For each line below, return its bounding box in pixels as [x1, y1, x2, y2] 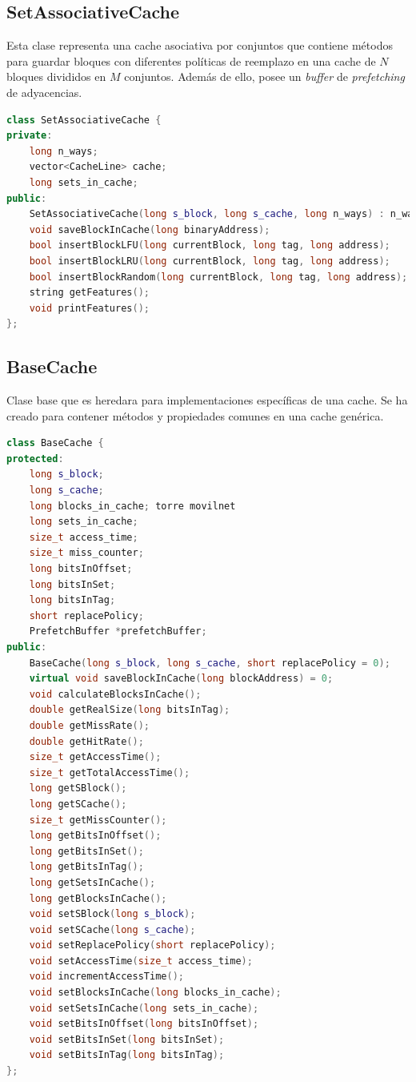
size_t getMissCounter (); [29, 814, 167, 826]
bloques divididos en [6, 68, 106, 85]
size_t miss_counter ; [29, 547, 144, 559]
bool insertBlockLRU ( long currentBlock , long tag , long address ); [29, 255, 390, 267]
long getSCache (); [29, 798, 127, 810]
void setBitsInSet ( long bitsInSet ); [29, 1033, 225, 1045]
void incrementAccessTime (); [29, 971, 184, 983]
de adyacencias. [6, 83, 82, 100]
